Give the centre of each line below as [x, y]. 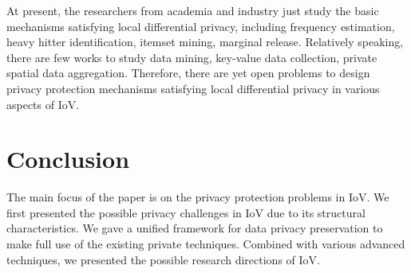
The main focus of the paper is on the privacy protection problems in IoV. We [198, 197]
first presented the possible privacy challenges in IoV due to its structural [186, 212]
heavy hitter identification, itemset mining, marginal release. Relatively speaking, [205, 42]
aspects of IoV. [43, 104]
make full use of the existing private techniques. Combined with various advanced [206, 244]
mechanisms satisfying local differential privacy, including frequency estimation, [201, 26]
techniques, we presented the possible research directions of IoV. [163, 259]
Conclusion [68, 159]
